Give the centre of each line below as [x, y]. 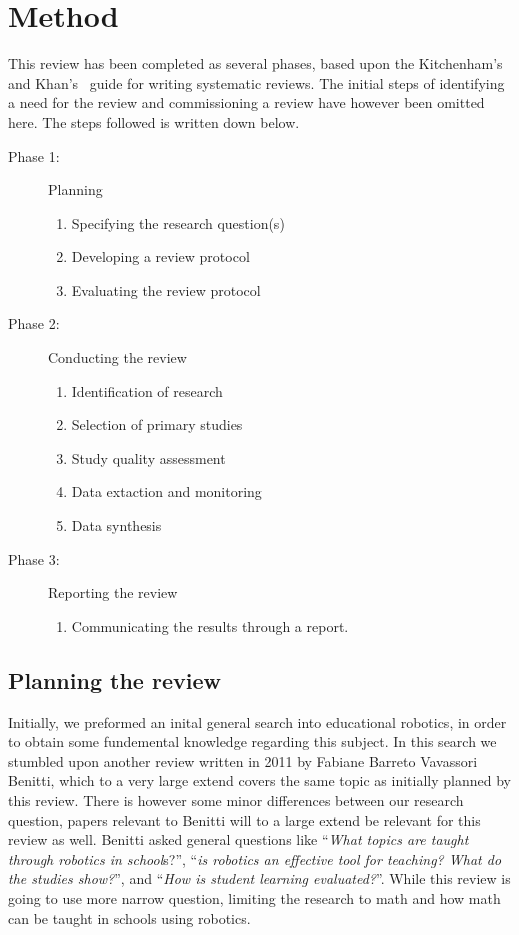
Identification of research [147, 390]
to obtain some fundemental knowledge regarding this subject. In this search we [252, 741]
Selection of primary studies [157, 424]
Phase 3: [34, 558]
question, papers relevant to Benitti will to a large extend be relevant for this [244, 819]
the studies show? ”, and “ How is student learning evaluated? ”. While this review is [259, 878]
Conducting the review [117, 357]
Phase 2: [34, 323]
